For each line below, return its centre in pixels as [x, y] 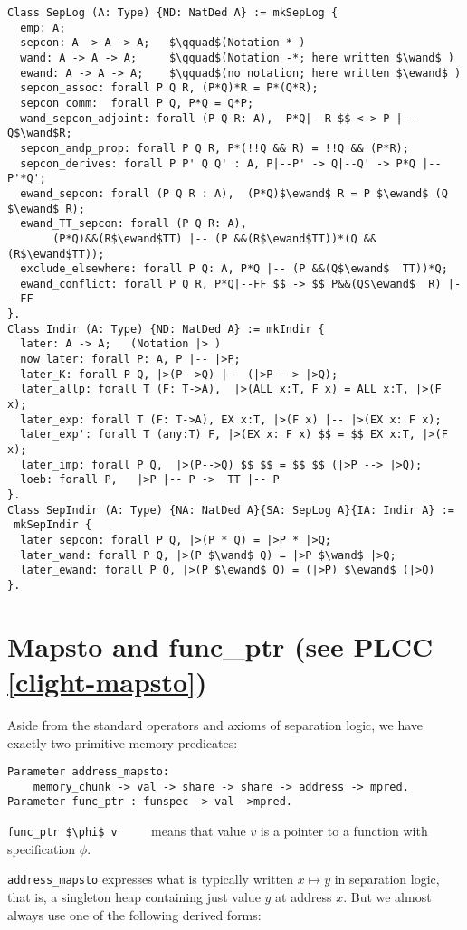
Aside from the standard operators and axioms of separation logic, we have [215, 724]
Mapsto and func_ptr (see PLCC [220, 645]
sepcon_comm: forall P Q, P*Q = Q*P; [137, 103]
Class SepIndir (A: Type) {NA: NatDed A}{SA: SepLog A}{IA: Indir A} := [231, 510]
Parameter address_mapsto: [88, 772]
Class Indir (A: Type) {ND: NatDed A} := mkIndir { [166, 329]
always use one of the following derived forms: [134, 914]
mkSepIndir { [53, 525]
